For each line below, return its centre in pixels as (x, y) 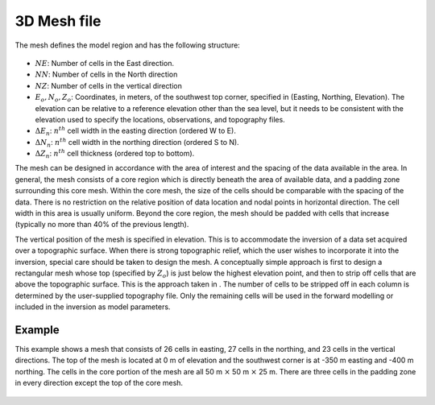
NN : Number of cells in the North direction (106, 74)
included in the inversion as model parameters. (93, 307)
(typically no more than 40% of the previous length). (102, 225)
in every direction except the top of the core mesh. (99, 383)
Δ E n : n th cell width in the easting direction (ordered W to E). (136, 131)
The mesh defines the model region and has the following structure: (128, 45)
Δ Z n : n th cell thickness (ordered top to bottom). (115, 154)
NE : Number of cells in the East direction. (105, 63)
